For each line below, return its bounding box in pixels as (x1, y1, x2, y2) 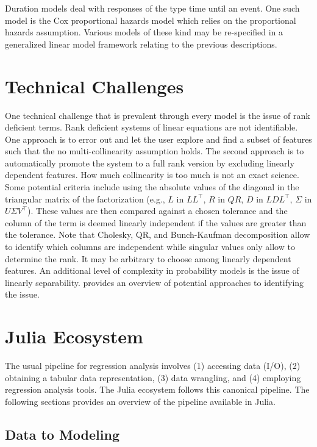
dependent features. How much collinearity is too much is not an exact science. (5, 168, 299, 181)
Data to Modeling (5, 424, 119, 443)
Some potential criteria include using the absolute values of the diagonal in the (5, 181, 299, 193)
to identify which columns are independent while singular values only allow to (5, 240, 295, 253)
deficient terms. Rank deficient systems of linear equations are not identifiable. (5, 121, 298, 134)
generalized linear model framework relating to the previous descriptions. (5, 37, 277, 50)
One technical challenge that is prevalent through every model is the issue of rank (5, 109, 310, 121)
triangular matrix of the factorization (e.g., (5, 192, 165, 205)
